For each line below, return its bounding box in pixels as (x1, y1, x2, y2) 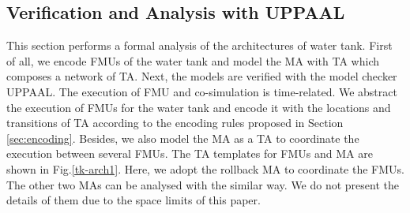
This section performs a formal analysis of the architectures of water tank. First (6, 37, 393, 54)
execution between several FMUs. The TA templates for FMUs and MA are (6, 145, 373, 162)
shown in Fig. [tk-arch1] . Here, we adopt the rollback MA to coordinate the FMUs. (6, 160, 404, 177)
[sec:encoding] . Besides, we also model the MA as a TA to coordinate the (6, 129, 359, 146)
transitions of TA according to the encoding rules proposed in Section (6, 114, 344, 131)
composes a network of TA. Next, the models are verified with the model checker (6, 68, 397, 84)
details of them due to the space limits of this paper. (6, 192, 261, 208)
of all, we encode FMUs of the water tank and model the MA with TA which (6, 52, 380, 69)
